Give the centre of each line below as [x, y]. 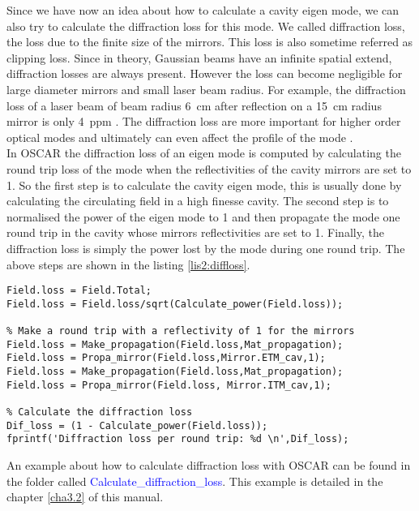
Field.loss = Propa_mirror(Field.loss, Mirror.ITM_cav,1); [169, 385]
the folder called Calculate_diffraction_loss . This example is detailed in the [195, 481]
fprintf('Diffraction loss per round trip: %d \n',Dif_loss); [178, 439]
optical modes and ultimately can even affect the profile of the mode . [180, 137]
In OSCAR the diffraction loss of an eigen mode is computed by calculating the [204, 153]
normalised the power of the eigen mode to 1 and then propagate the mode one [203, 216]
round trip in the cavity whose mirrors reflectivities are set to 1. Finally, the [195, 232]
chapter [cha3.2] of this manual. [85, 497]
